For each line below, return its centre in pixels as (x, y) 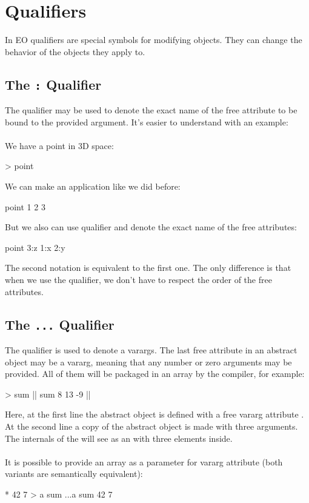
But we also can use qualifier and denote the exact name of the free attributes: (151, 227)
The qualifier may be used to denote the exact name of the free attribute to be (151, 110)
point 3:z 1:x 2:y (35, 247)
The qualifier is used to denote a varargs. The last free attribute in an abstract (151, 350)
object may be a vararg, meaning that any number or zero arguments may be (148, 361)
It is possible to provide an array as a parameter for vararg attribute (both (144, 461)
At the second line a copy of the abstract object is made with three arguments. (151, 426)
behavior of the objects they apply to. (75, 51)
